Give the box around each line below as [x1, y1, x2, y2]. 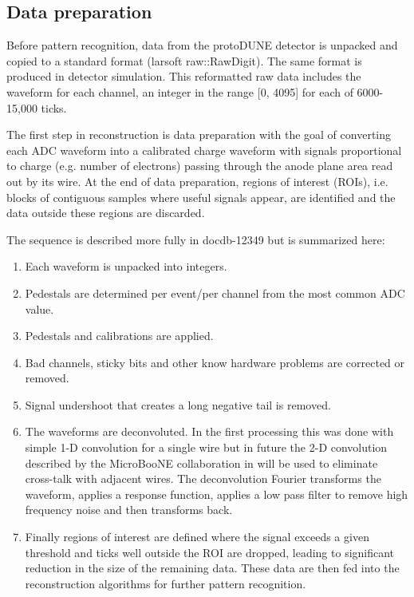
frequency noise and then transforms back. [25, 501, 233, 518]
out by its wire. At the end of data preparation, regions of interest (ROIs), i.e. [6, 172, 388, 189]
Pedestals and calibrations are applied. [25, 327, 214, 344]
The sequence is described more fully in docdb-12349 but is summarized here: [6, 231, 385, 247]
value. [25, 300, 54, 317]
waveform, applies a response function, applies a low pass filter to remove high [25, 485, 408, 502]
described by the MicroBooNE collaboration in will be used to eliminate [25, 454, 378, 471]
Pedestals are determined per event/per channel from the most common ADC [25, 284, 405, 301]
